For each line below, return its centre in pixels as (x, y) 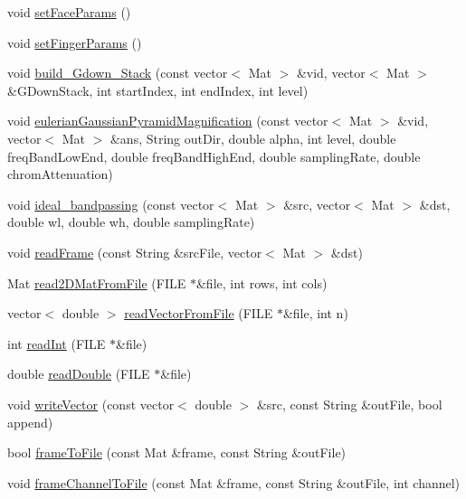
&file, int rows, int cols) (262, 282)
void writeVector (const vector (91, 404)
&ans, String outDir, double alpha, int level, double (253, 138)
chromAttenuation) (60, 174)
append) (30, 422)
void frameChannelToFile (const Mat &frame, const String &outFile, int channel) (234, 482)
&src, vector (317, 204)
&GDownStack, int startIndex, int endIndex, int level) (158, 90)
